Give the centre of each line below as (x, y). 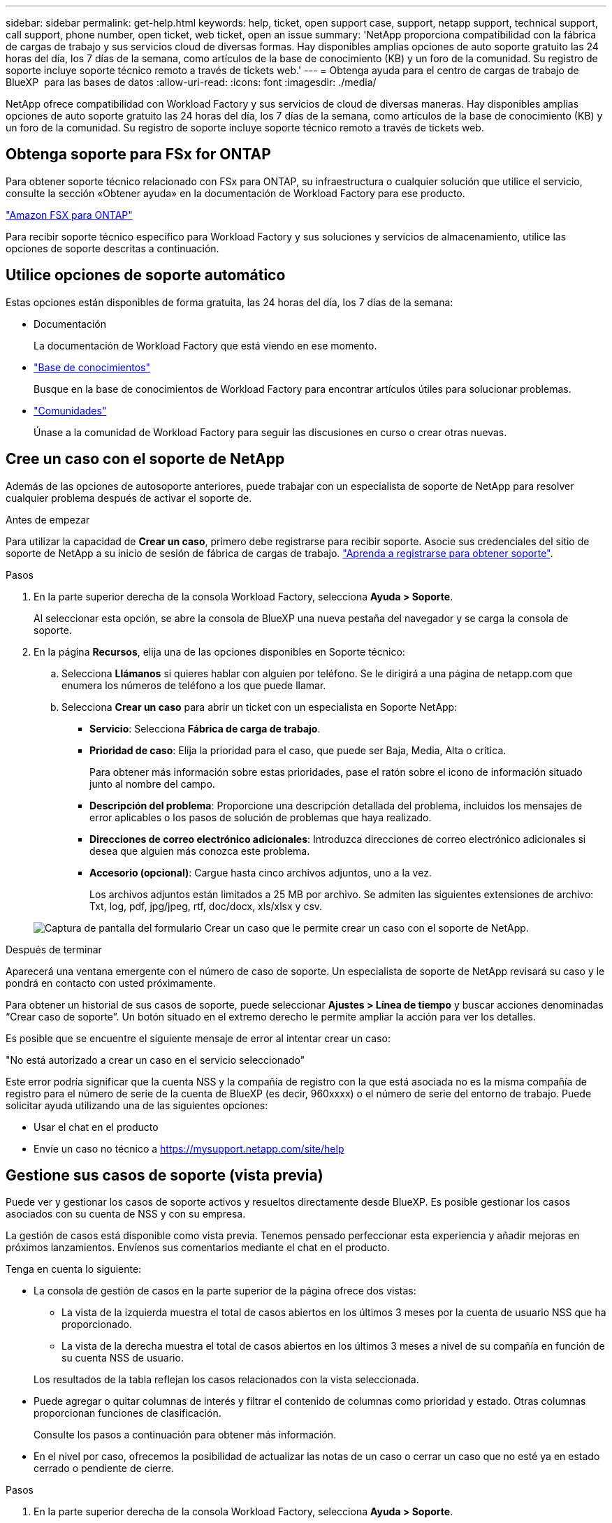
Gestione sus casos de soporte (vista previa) (165, 1175)
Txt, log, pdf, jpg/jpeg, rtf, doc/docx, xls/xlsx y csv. (206, 906)
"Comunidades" (70, 410)
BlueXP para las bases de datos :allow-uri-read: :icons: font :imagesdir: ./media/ (191, 82)
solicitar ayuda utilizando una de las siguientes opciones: (137, 1105)
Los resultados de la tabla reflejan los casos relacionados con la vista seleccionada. (226, 1380)
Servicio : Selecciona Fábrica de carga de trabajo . (205, 728)
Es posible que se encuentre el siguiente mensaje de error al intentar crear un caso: (198, 1038)
